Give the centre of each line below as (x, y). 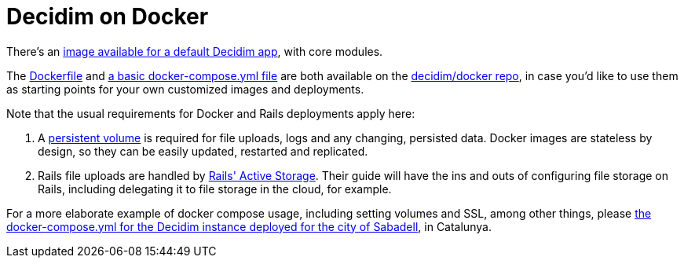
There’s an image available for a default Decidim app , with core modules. (195, 51)
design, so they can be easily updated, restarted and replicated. (203, 151)
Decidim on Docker (108, 16)
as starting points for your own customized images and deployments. (185, 89)
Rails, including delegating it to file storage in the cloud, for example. (215, 189)
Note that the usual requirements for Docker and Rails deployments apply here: (211, 113)
